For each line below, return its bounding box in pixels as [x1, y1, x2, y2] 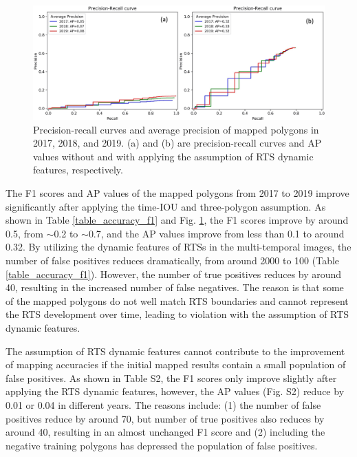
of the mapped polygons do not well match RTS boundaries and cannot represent [6, 293, 349, 308]
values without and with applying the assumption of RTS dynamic [33, 149, 314, 163]
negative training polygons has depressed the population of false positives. [6, 438, 318, 452]
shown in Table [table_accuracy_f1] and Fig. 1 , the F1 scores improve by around [6, 213, 349, 227]
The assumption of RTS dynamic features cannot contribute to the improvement [6, 343, 345, 358]
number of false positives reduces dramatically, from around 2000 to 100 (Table [6, 253, 340, 267]
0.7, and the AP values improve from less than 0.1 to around [88, 226, 345, 240]
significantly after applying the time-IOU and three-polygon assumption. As [6, 199, 326, 213]
